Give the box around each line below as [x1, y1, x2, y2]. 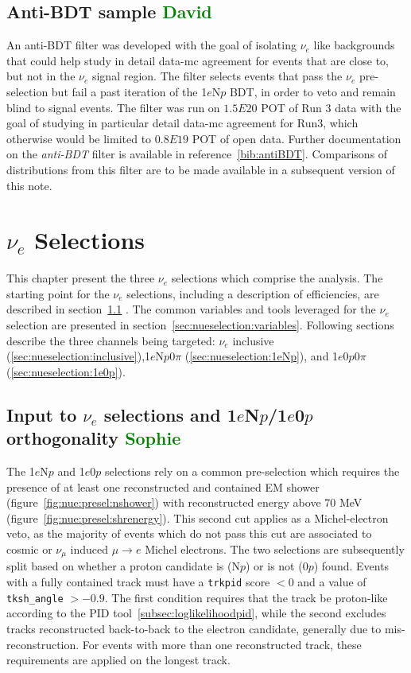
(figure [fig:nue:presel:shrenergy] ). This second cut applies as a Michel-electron [6, 509, 389, 526]
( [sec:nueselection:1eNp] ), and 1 [184, 348, 339, 364]
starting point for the [6, 285, 110, 301]
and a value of [297, 574, 366, 590]
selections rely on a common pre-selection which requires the [105, 463, 400, 480]
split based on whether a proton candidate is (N [6, 558, 240, 574]
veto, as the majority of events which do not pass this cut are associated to [6, 525, 372, 542]
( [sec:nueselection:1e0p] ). [6, 363, 126, 379]
